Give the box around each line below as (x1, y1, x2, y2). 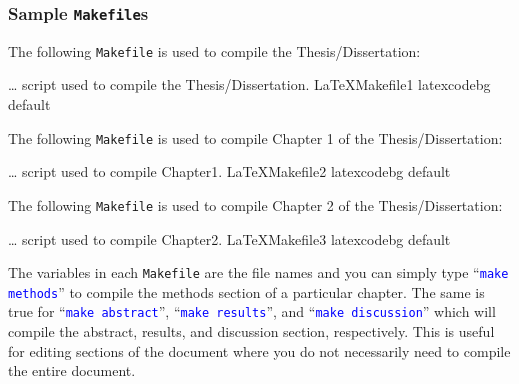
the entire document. (8, 360, 136, 381)
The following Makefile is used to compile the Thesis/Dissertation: (8, 40, 421, 61)
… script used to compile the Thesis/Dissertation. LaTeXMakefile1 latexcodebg (8, 74, 491, 95)
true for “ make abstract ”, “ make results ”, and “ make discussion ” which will (8, 301, 496, 322)
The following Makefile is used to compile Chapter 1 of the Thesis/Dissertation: (8, 127, 503, 148)
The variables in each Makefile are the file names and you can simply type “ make (8, 262, 509, 283)
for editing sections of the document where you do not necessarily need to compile (8, 340, 511, 361)
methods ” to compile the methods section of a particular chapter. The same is (8, 281, 485, 302)
